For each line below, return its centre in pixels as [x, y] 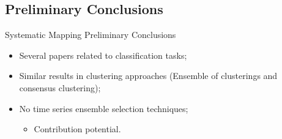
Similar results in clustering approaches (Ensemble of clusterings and [148, 76]
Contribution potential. [77, 129]
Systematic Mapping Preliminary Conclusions [91, 35]
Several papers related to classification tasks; [103, 55]
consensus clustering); [60, 87]
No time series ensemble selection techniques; [104, 108]
